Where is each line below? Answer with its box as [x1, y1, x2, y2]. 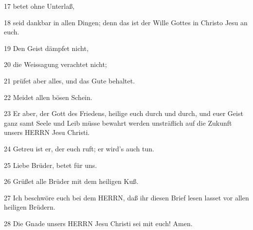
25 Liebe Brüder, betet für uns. [4, 160, 97, 170]
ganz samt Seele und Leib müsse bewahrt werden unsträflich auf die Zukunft [4, 117, 232, 128]
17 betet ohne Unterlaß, [4, 1, 75, 11]
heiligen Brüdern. [4, 202, 55, 212]
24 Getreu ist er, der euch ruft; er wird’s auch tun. [4, 143, 154, 153]
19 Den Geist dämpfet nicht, [4, 43, 89, 53]
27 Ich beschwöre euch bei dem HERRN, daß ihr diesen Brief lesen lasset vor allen [4, 192, 249, 202]
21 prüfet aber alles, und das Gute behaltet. [4, 75, 135, 85]
